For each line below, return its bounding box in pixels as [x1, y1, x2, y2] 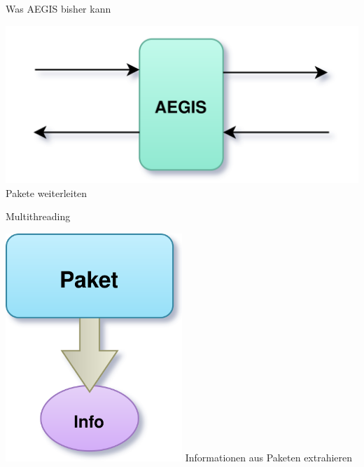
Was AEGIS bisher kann [6, 1, 111, 15]
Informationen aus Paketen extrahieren [185, 450, 353, 465]
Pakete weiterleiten [6, 185, 87, 200]
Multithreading [6, 209, 71, 224]
